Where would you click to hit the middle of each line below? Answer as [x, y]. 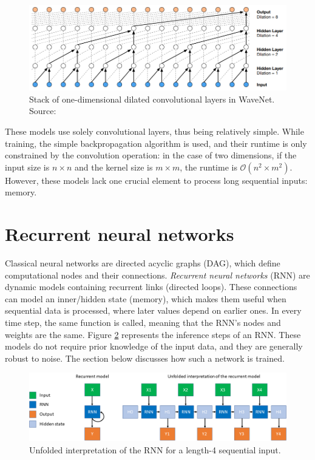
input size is [27, 167]
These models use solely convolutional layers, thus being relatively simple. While [154, 131]
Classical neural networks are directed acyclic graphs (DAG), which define [143, 263]
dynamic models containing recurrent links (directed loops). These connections [151, 287]
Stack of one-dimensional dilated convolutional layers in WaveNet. [152, 99]
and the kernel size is [113, 167]
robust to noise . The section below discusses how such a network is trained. [145, 358]
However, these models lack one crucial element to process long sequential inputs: [156, 180]
